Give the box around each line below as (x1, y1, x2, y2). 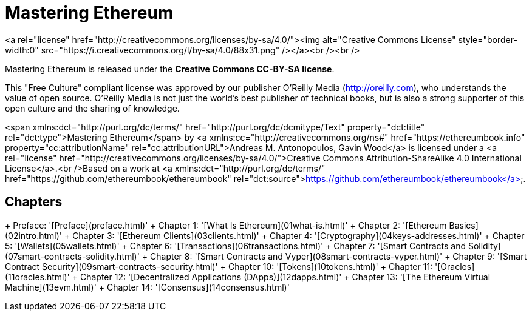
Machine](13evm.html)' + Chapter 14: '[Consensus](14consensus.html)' (5, 281, 290, 292)
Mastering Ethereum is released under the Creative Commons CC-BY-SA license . (5, 63, 335, 74)
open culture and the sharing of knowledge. (5, 103, 180, 113)
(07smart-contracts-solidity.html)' (5, 250, 140, 261)
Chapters (5, 194, 63, 210)
